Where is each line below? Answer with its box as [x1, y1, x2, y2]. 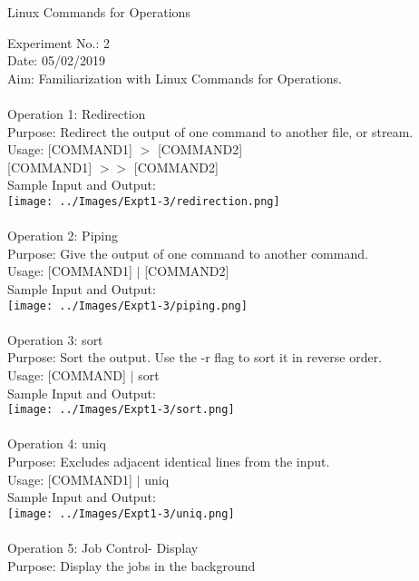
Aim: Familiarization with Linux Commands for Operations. [7, 68, 342, 87]
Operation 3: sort [7, 330, 103, 349]
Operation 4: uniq [7, 434, 106, 453]
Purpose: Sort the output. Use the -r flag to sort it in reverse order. [7, 348, 383, 367]
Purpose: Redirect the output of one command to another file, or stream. [7, 122, 414, 141]
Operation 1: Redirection [7, 103, 146, 123]
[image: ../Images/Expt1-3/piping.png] [7, 299, 248, 312]
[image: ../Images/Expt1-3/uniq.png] [7, 507, 235, 520]
